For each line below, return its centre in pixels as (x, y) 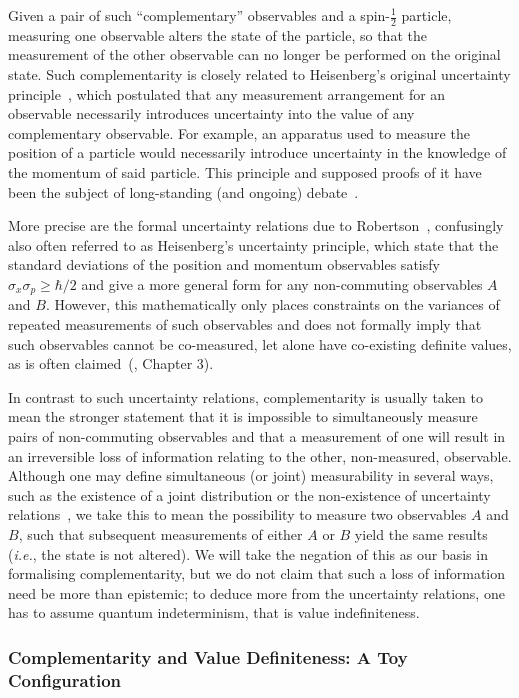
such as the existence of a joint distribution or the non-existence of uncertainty (249, 494)
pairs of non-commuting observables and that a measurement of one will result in (257, 435)
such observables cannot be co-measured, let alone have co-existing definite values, (260, 343)
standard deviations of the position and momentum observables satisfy (224, 264)
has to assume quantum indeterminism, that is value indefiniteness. (214, 612)
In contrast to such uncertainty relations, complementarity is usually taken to (245, 396)
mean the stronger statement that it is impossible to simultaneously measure (243, 416)
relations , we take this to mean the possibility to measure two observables (237, 514)
